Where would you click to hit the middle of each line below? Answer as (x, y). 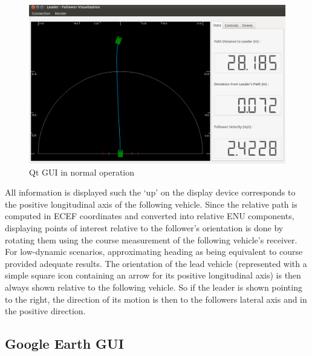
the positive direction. (45, 311)
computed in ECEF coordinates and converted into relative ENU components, (150, 216)
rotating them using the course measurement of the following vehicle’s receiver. (151, 239)
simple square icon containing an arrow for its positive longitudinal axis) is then (153, 275)
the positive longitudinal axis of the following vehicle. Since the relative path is (151, 204)
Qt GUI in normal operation (82, 172)
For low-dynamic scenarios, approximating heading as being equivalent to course (154, 252)
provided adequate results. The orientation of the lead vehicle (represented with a (156, 263)
